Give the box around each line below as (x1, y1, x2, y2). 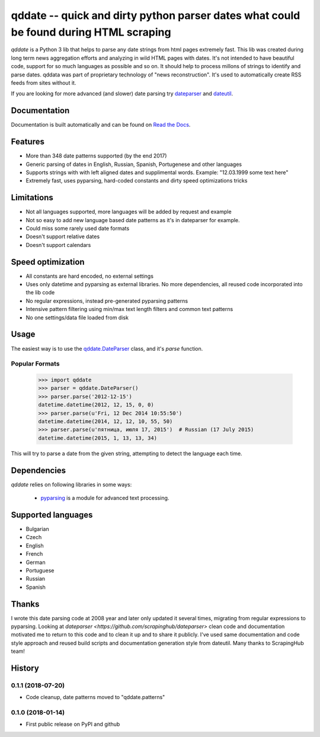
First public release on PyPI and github (25, 720, 120, 728)
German (25, 559, 46, 566)
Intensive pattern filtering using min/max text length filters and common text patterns (25, 306, 233, 313)
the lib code (25, 289, 55, 296)
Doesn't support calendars (25, 241, 91, 248)
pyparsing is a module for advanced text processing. (40, 495, 169, 502)
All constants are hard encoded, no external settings (25, 273, 154, 280)
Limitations (11, 193, 53, 203)
